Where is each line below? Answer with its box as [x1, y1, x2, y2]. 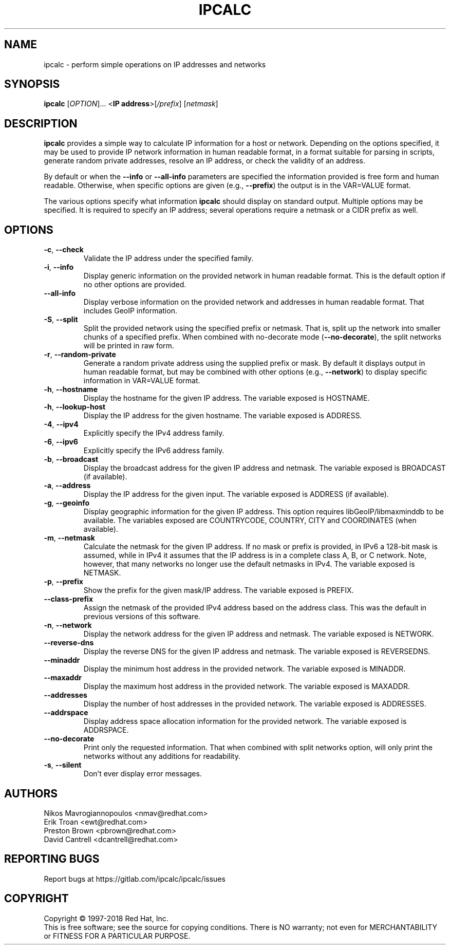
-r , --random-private [44, 350, 116, 359]
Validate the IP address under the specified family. [83, 254, 254, 263]
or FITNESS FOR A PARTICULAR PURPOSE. [44, 931, 191, 940]
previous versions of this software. [83, 612, 201, 621]
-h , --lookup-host [44, 402, 106, 412]
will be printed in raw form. [83, 341, 174, 350]
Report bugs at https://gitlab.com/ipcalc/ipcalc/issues [44, 874, 226, 883]
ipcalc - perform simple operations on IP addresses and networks [44, 60, 266, 69]
